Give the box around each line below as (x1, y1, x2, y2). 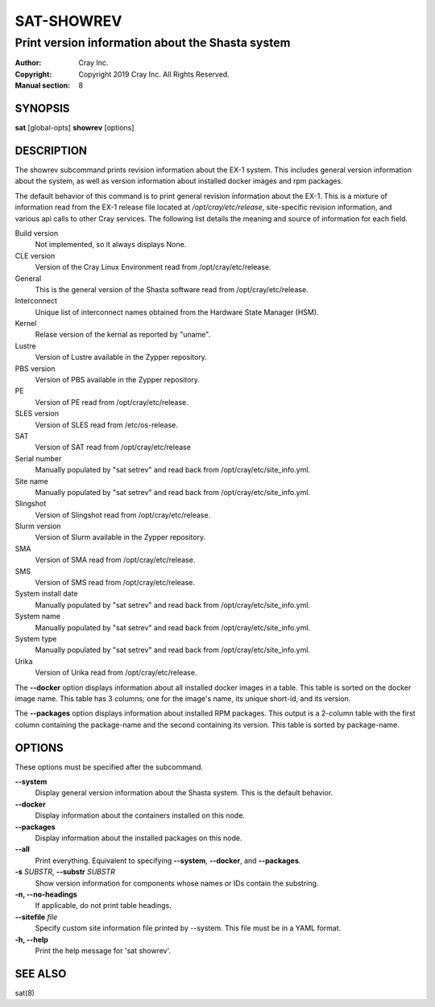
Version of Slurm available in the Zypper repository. (35, 532, 205, 543)
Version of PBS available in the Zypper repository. (35, 375, 201, 385)
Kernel (14, 319, 37, 328)
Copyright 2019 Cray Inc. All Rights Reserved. (78, 69, 230, 79)
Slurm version (14, 522, 61, 531)
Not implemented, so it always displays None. (35, 240, 187, 250)
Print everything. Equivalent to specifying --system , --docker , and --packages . (35, 856, 301, 865)
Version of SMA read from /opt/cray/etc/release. (35, 555, 196, 565)
